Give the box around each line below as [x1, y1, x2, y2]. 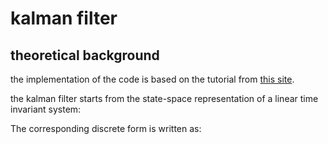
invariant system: [10, 103, 82, 115]
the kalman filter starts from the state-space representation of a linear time [10, 93, 319, 104]
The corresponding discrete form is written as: [10, 123, 202, 134]
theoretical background [10, 47, 160, 64]
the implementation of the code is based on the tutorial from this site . [10, 73, 295, 85]
